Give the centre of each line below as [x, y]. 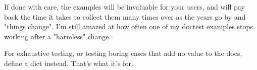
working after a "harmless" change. [58, 36]
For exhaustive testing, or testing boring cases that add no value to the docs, [123, 53]
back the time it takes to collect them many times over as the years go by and [125, 16]
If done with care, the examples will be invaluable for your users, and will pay [124, 7]
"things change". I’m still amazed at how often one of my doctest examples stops [128, 26]
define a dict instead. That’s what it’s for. [69, 63]
